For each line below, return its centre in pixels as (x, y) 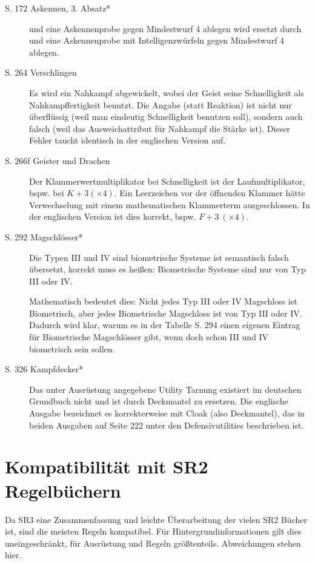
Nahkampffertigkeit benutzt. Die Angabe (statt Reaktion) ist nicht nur (161, 104)
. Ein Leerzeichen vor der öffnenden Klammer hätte (210, 193)
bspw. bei (47, 193)
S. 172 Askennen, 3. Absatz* (58, 8)
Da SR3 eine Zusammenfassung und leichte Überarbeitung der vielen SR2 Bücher (156, 519)
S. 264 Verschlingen (41, 72)
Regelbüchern (63, 490)
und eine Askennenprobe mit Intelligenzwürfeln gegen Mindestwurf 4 (157, 40)
